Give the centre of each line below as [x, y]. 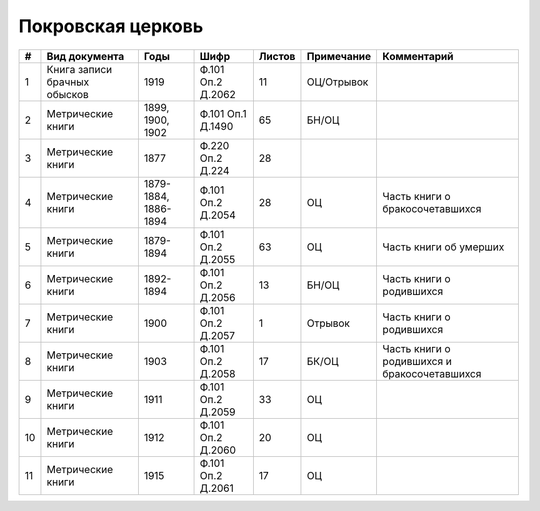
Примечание [339, 56]
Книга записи [79, 69]
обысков [67, 94]
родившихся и [417, 361]
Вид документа [85, 56]
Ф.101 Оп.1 [223, 113]
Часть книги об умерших [443, 247]
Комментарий [418, 56]
